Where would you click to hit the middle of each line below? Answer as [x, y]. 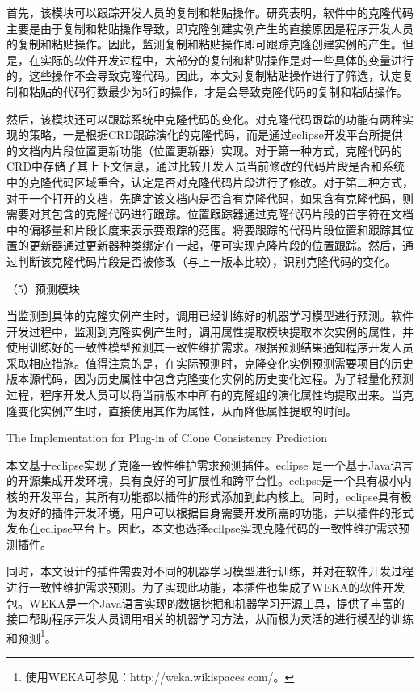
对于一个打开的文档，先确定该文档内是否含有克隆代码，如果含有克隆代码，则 [210, 198]
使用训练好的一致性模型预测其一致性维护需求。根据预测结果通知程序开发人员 [210, 347]
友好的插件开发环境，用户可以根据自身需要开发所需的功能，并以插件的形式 [215, 512]
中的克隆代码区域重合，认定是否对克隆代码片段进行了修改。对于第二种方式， [210, 181]
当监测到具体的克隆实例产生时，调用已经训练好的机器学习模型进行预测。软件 [210, 316]
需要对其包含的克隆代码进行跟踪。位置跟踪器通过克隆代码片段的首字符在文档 [210, 214]
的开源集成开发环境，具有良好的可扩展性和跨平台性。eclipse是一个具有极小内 [209, 480]
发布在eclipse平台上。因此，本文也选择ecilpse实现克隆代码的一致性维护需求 [203, 528]
